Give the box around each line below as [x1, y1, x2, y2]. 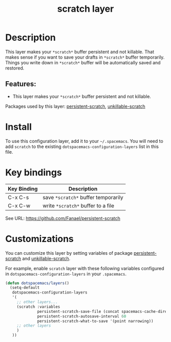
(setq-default [10, 285, 40, 290]
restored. [5, 65, 24, 71]
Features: [5, 80, 37, 88]
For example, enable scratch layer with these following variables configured [5, 265, 164, 271]
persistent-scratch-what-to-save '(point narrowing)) [37, 319, 154, 324]
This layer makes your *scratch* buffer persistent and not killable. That [5, 48, 154, 55]
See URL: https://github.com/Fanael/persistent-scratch [5, 215, 121, 221]
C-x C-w [8, 202, 31, 209]
